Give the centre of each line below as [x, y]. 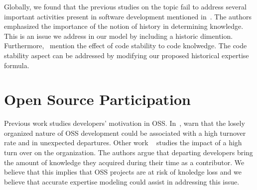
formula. [17, 65]
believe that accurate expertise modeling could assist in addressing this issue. [122, 181]
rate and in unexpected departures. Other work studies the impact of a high [123, 142]
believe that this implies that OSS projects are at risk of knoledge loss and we [123, 172]
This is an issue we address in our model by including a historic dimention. [119, 36]
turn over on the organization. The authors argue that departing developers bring [128, 152]
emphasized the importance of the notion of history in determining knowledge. [124, 26]
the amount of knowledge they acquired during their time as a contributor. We [124, 162]
